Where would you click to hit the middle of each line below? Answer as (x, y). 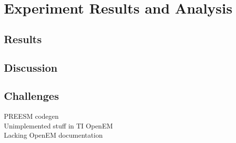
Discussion (31, 67)
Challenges (32, 96)
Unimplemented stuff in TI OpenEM (59, 125)
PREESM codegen (31, 116)
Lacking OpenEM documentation (53, 135)
